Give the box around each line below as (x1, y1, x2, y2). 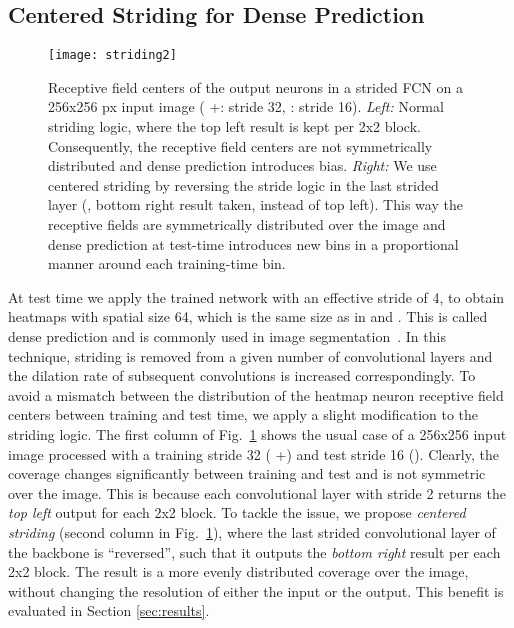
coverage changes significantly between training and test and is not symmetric (8, 463, 486, 484)
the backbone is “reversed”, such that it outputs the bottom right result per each (8, 541, 501, 562)
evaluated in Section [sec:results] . (8, 600, 210, 621)
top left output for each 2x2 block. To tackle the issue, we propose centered (8, 502, 466, 523)
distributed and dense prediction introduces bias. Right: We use (48, 155, 437, 176)
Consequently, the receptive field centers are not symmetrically (48, 135, 433, 156)
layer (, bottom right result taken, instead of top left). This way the (48, 194, 463, 215)
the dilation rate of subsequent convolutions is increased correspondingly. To (8, 365, 476, 386)
